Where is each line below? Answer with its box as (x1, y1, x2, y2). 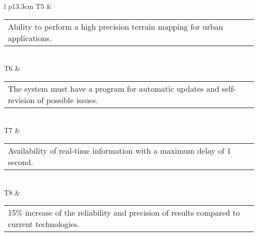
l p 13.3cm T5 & (4, 1, 52, 11)
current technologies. (8, 218, 80, 230)
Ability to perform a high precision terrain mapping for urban (8, 20, 223, 32)
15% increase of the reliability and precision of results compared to (8, 207, 240, 219)
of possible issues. (37, 94, 98, 106)
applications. (8, 32, 52, 44)
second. (8, 156, 33, 168)
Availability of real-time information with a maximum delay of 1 (8, 144, 231, 156)
